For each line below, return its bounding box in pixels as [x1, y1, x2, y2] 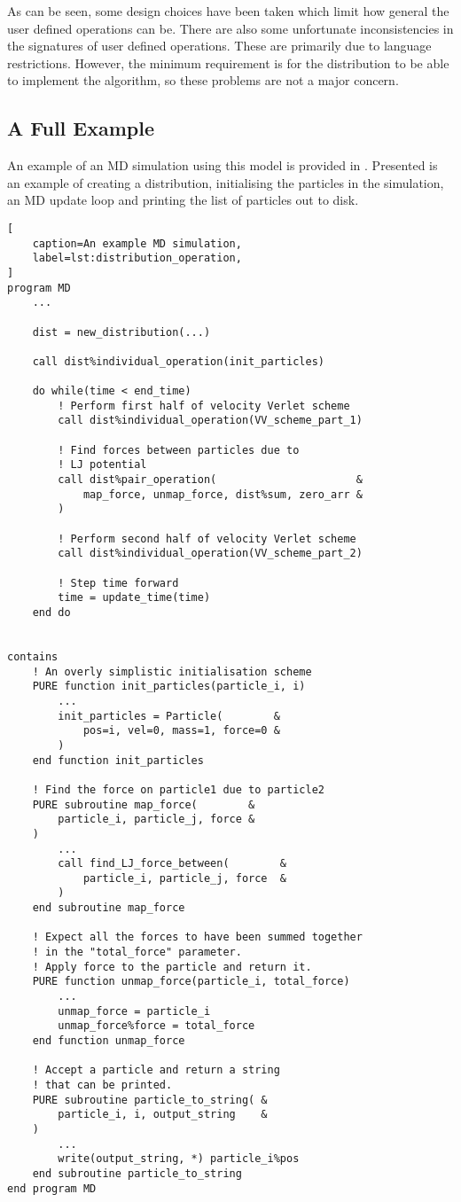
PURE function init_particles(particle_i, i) [32, 680, 306, 693]
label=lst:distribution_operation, [32, 252, 242, 265]
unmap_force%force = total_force [58, 1019, 255, 1033]
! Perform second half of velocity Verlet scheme [58, 532, 356, 545]
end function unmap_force [32, 1034, 185, 1048]
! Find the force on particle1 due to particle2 [32, 783, 324, 796]
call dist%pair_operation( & [58, 473, 363, 487]
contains [7, 650, 59, 663]
